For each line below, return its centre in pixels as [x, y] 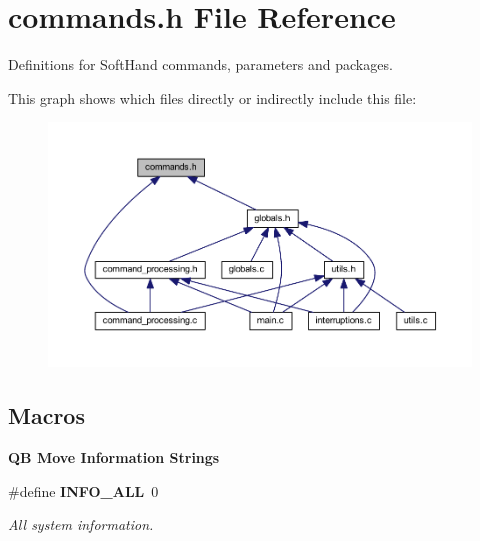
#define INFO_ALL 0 [83, 490]
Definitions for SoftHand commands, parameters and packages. [200, 64]
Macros [46, 415]
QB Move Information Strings [114, 457]
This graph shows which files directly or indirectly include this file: [212, 97]
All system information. [81, 524]
